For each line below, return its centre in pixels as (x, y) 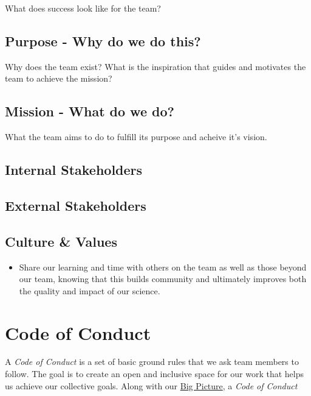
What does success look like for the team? (83, 8)
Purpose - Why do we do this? (103, 41)
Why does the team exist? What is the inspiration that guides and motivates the (155, 66)
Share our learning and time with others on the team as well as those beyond (163, 267)
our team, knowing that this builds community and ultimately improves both (163, 279)
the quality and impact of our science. (90, 290)
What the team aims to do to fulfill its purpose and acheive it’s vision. (136, 137)
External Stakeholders (76, 205)
